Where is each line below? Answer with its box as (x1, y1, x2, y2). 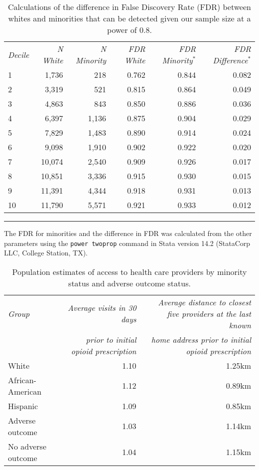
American (8, 385, 42, 397)
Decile (8, 48, 29, 60)
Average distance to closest (158, 296, 251, 308)
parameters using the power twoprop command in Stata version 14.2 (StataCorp (4, 237, 251, 248)
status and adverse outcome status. (68, 277, 191, 289)
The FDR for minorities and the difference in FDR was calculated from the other (4, 228, 252, 238)
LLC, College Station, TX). (4, 247, 88, 258)
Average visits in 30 (67, 302, 136, 314)
